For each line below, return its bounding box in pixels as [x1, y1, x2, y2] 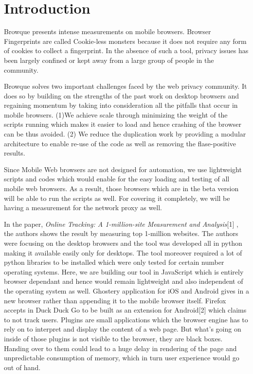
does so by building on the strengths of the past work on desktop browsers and [4, 90, 239, 100]
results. [4, 148, 25, 158]
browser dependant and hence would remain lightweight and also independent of [4, 276, 243, 286]
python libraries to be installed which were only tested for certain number [4, 257, 224, 267]
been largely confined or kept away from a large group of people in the [4, 55, 214, 65]
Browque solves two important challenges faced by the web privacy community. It [4, 81, 247, 91]
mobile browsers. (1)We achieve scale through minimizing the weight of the [4, 109, 228, 119]
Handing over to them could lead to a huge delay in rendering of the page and [4, 343, 237, 353]
